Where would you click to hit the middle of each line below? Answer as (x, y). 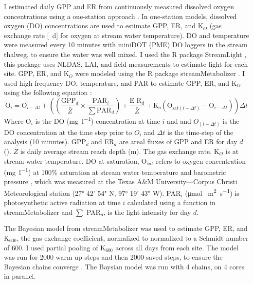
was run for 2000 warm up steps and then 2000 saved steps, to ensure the (113, 257)
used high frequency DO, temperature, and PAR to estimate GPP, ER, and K (120, 83)
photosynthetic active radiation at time (62, 202)
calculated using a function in (171, 202)
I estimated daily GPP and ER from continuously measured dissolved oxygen (119, 6)
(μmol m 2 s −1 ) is (212, 192)
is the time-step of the (200, 132)
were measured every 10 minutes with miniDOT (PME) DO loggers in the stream (126, 45)
